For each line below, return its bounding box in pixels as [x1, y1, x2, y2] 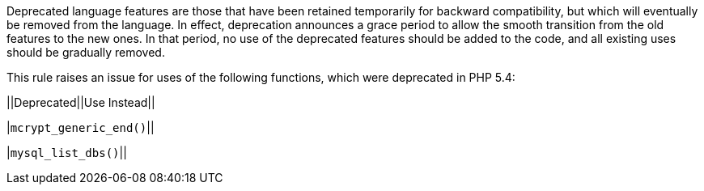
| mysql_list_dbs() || [6, 146, 127, 159]
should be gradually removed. [6, 45, 165, 59]
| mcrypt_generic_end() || [6, 121, 155, 134]
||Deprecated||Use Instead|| [6, 95, 155, 109]
